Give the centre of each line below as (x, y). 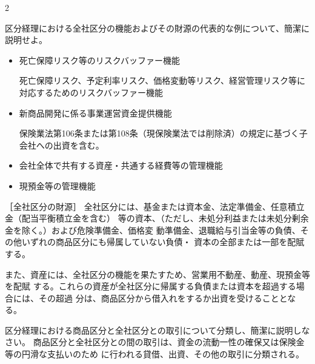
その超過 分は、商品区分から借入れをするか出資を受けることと (163, 298)
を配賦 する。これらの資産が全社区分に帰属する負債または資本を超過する (151, 286)
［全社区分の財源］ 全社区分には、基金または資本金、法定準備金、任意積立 (155, 206)
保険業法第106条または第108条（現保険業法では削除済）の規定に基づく (159, 133)
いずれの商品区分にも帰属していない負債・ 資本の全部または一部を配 (159, 242)
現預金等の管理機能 (57, 185)
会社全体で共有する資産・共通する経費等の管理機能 (121, 165)
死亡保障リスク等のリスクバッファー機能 (100, 60)
